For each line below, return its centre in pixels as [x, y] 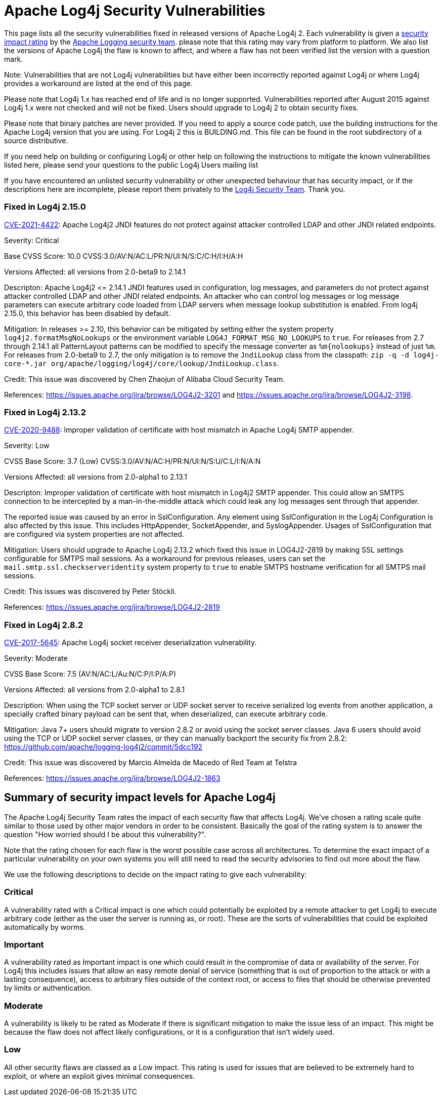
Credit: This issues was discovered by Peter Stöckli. [90, 592]
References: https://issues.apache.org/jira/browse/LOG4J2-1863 [112, 778]
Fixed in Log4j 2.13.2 [45, 412]
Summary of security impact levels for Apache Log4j [140, 798]
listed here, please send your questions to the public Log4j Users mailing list [131, 165]
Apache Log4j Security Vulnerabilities [135, 11]
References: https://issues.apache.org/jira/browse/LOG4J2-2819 [112, 607]
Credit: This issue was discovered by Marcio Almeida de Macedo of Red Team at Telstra [151, 762]
